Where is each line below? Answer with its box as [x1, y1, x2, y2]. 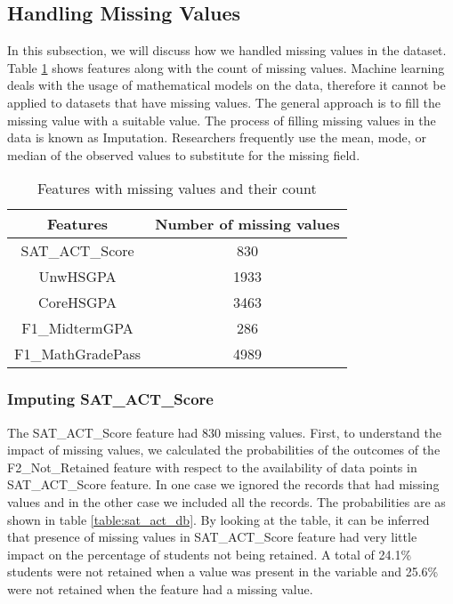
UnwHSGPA [38, 266, 117, 287]
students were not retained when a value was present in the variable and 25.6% [7, 562, 439, 581]
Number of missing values [155, 213, 340, 235]
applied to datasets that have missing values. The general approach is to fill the [7, 93, 441, 111]
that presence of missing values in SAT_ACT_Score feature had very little [7, 527, 417, 546]
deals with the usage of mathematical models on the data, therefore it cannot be [7, 76, 446, 94]
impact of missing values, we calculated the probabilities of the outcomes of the [7, 440, 441, 459]
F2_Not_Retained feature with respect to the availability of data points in [7, 457, 417, 476]
